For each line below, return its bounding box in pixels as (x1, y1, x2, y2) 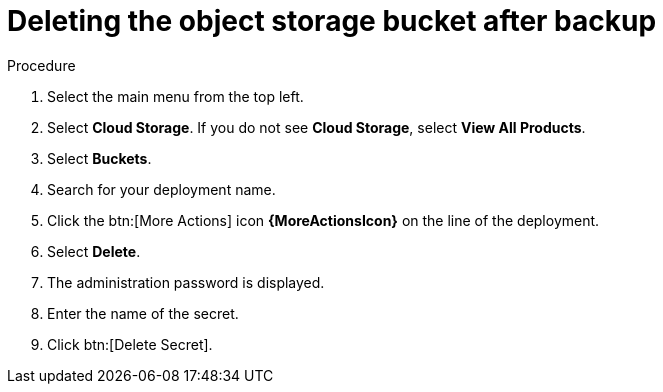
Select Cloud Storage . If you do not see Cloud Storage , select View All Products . (47, 118, 586, 136)
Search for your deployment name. (47, 180, 276, 198)
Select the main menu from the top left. (47, 87, 304, 105)
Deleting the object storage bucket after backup (7, 4, 657, 38)
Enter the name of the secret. (47, 304, 239, 322)
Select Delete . (47, 242, 141, 260)
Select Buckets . (47, 149, 152, 167)
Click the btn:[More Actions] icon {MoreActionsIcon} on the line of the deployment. (47, 211, 600, 229)
